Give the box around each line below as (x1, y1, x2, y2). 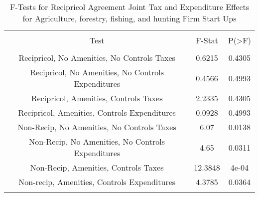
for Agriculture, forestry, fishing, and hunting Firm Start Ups (22, 12, 237, 24)
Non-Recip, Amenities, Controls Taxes (30, 162, 164, 173)
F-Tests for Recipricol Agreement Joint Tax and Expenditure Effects (9, 1, 250, 12)
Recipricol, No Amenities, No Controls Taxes (18, 52, 175, 63)
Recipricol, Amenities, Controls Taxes (31, 92, 163, 104)
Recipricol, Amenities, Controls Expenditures (18, 107, 176, 118)
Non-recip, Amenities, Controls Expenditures (18, 176, 176, 188)
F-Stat (195, 34, 219, 46)
